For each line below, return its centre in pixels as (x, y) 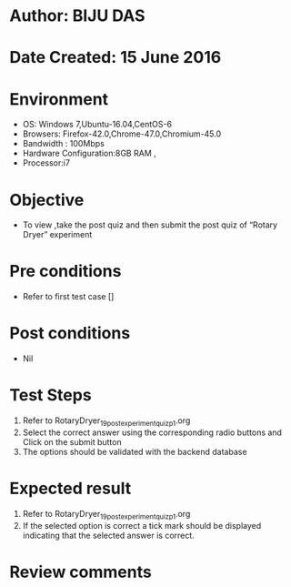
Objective (47, 200)
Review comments (80, 572)
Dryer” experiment (57, 235)
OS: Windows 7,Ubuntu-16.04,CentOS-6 (97, 125)
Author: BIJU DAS (77, 16)
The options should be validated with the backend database (135, 451)
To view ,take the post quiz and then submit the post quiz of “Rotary (150, 225)
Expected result (70, 489)
